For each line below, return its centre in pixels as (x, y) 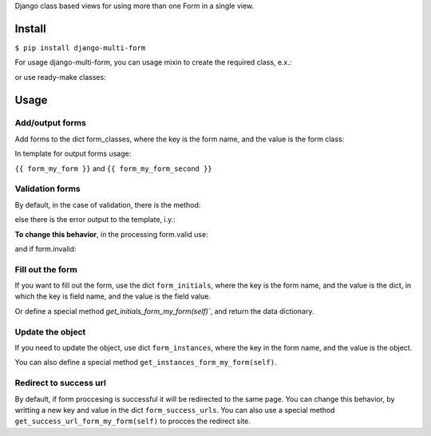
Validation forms (48, 189)
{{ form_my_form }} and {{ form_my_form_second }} (114, 168)
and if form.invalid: (45, 248)
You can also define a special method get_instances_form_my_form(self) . (146, 363)
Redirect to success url (61, 383)
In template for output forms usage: (73, 154)
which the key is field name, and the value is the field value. (113, 296)
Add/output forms (51, 123)
